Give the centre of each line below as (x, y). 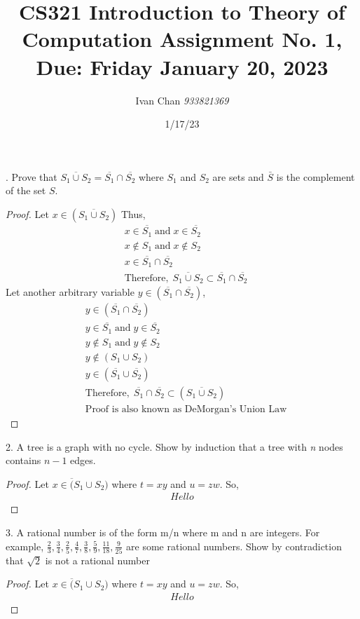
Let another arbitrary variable (70, 292)
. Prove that (32, 176)
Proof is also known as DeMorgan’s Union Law (186, 409)
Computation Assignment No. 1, (182, 39)
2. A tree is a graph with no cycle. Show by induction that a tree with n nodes (174, 446)
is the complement (316, 176)
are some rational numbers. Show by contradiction (234, 546)
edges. (83, 460)
